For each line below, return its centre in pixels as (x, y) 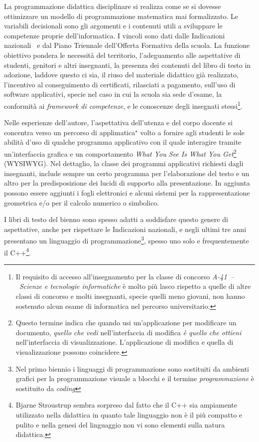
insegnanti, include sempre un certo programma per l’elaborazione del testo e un (127, 173)
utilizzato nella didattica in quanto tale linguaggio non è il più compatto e (129, 415)
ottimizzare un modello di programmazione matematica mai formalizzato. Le (121, 16)
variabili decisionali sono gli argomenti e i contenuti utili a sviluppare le (113, 26)
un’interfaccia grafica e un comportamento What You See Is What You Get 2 (120, 153)
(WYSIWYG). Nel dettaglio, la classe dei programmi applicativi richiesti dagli (124, 163)
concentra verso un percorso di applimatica (70, 132)
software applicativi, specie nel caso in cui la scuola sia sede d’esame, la (113, 94)
